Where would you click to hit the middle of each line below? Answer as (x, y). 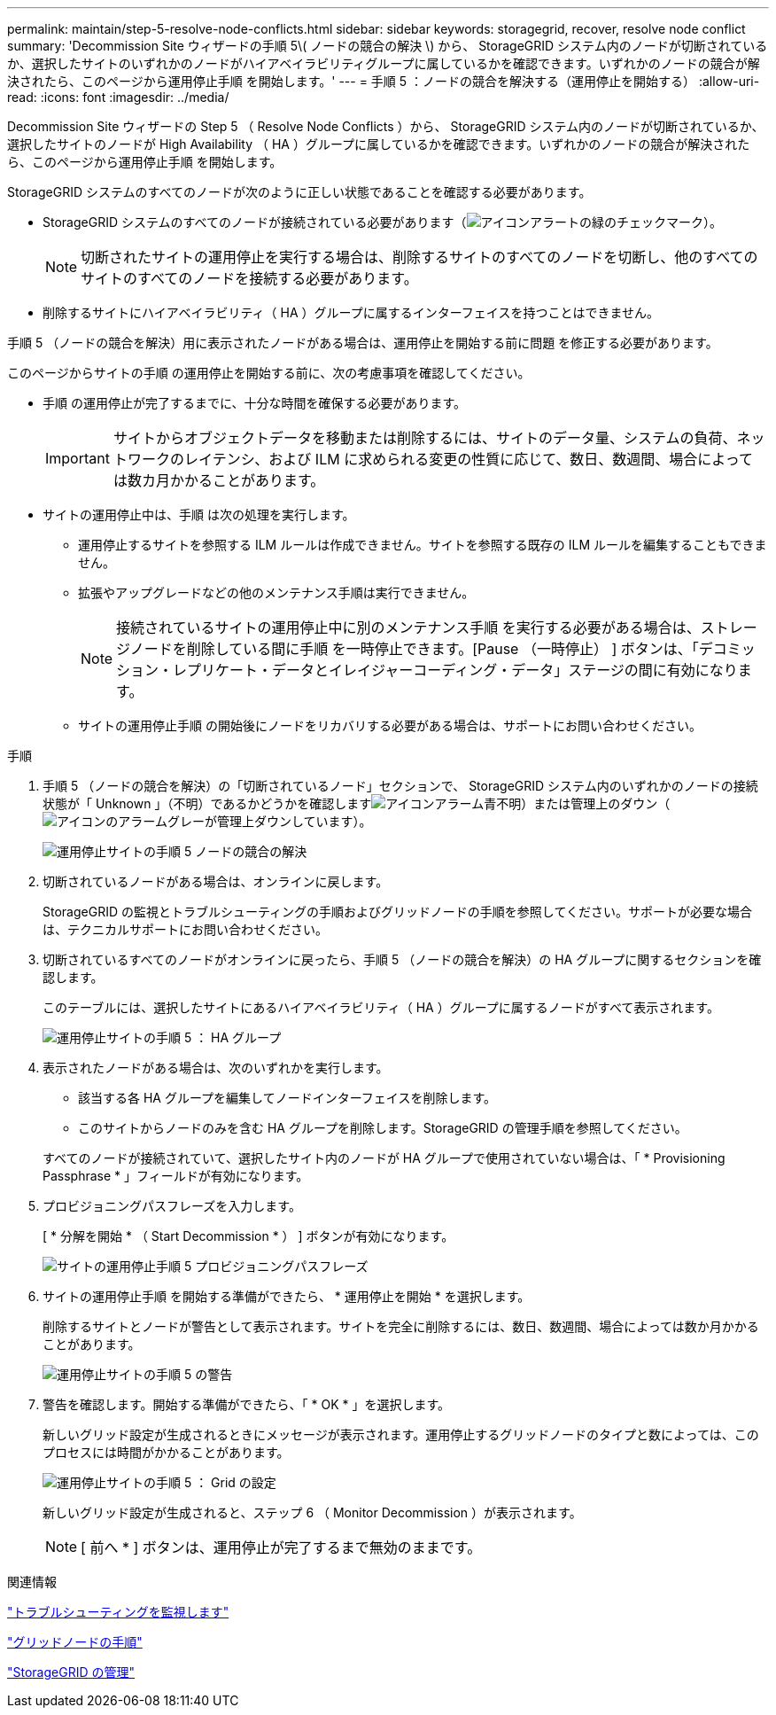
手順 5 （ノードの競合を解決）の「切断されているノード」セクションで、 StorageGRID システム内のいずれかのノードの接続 (400, 786)
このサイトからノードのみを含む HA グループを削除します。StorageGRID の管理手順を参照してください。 (383, 1128)
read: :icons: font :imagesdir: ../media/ (118, 97)
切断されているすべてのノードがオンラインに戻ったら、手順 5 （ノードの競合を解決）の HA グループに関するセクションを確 (402, 959)
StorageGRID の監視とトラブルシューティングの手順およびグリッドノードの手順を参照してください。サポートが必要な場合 (397, 912)
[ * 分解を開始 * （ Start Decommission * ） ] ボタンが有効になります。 (248, 1236)
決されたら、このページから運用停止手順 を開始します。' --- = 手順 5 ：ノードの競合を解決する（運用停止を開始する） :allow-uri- (384, 81)
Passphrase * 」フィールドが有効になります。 (176, 1176)
